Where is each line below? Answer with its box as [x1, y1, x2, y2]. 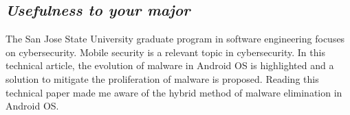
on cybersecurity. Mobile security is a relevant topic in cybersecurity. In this [6, 44, 325, 59]
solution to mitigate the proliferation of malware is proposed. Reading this [6, 71, 319, 86]
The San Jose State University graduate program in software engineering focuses [6, 31, 345, 46]
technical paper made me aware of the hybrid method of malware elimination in [6, 85, 342, 99]
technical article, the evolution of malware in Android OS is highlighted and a [6, 58, 334, 73]
